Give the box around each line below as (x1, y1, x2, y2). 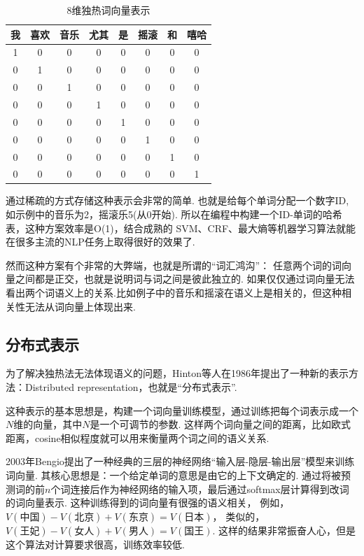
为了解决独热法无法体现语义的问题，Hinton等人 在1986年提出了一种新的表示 (6, 366, 349, 380)
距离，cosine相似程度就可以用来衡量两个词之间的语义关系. (6, 430, 269, 445)
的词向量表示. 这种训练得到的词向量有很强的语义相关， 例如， (6, 495, 290, 510)
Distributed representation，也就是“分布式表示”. (24, 379, 237, 394)
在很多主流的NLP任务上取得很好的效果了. (6, 234, 195, 249)
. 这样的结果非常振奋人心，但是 (212, 522, 356, 537)
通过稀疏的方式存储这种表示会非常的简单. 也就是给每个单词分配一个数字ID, (6, 193, 349, 208)
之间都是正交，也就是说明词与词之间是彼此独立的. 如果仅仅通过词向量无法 (15, 271, 355, 286)
